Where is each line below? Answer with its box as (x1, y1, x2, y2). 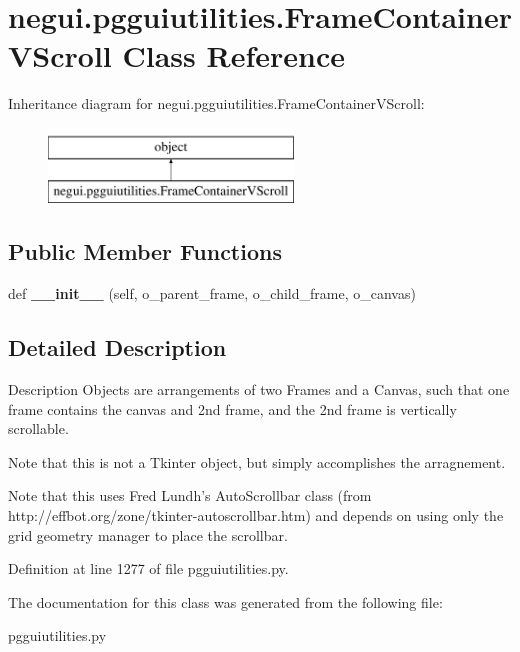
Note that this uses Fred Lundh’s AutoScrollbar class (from (8, 485, 372, 506)
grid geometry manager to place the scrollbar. (8, 524, 288, 545)
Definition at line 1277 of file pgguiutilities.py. (8, 558, 289, 579)
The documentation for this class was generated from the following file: (8, 591, 443, 612)
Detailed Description (8, 332, 227, 363)
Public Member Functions (8, 236, 282, 267)
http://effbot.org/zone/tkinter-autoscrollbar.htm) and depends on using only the (8, 505, 504, 526)
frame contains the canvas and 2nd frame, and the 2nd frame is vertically (8, 398, 457, 419)
